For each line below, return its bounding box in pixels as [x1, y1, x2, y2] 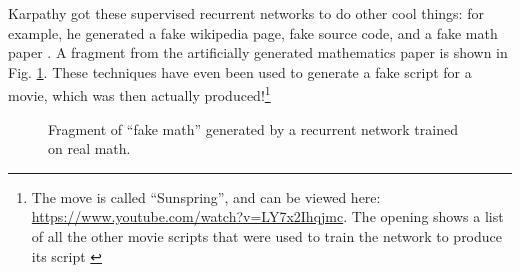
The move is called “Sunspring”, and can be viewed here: [31, 186, 381, 207]
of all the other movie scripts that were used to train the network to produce [31, 226, 503, 246]
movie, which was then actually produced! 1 [8, 82, 271, 106]
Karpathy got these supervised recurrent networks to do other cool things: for [8, 3, 484, 23]
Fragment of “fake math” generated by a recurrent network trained [48, 118, 458, 139]
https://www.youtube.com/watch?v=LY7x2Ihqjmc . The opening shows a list [31, 206, 504, 227]
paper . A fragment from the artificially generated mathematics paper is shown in [8, 42, 508, 63]
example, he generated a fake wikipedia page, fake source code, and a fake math [8, 22, 498, 43]
